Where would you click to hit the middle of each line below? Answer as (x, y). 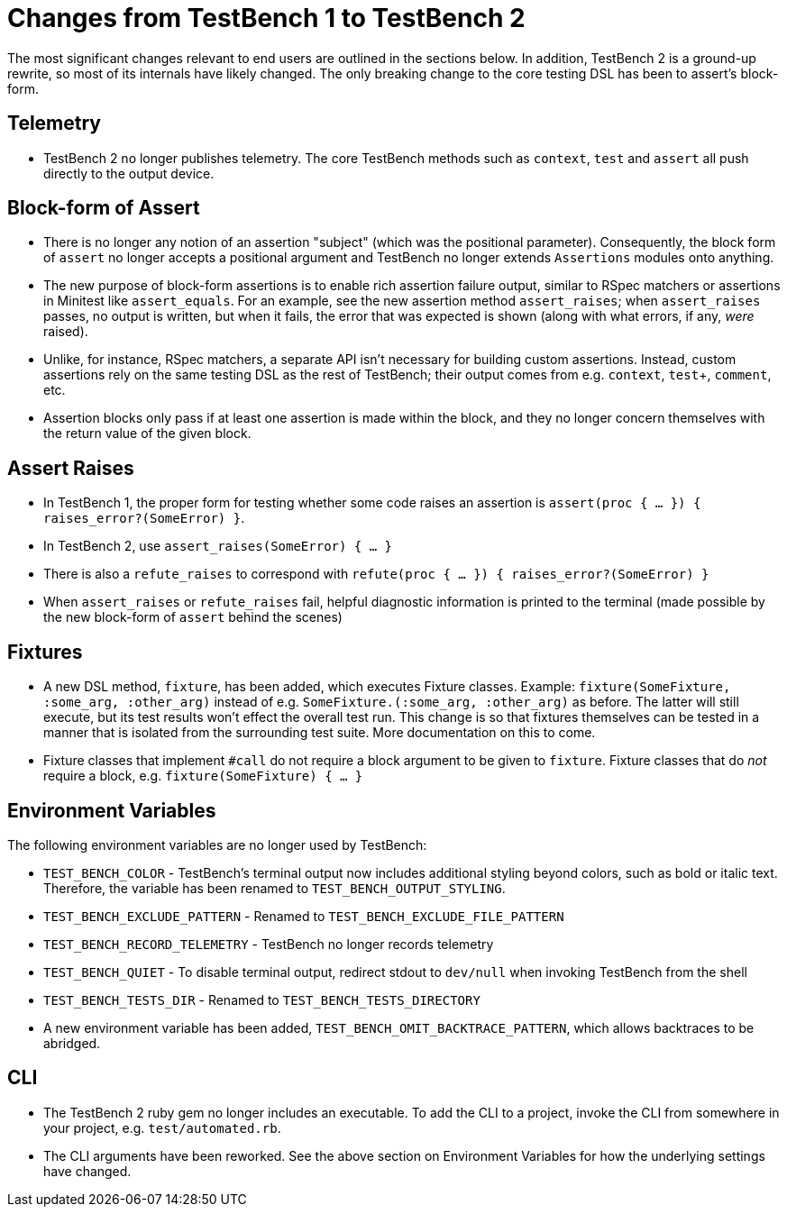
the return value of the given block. (147, 434)
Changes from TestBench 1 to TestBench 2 (266, 18)
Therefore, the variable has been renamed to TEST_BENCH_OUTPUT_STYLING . (275, 888)
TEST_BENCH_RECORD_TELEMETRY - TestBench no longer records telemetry (269, 944)
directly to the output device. (129, 173)
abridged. (72, 1043)
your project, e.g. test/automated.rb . (162, 1127)
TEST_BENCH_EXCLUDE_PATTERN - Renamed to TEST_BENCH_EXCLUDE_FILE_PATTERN (304, 916)
